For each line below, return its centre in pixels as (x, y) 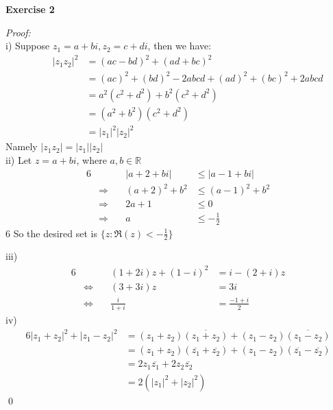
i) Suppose (28, 46)
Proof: (18, 32)
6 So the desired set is (52, 233)
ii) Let (19, 160)
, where (91, 160)
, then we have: (180, 46)
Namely (22, 146)
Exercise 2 (30, 9)
